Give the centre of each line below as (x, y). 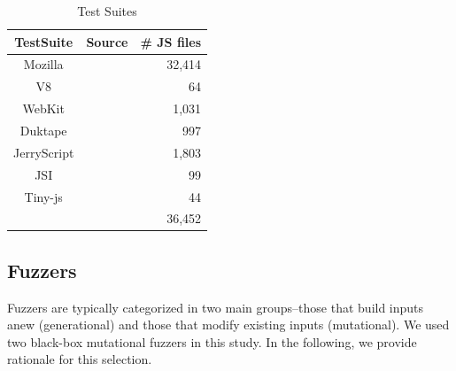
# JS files (171, 41)
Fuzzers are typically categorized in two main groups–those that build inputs (216, 307)
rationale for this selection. (80, 359)
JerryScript (44, 152)
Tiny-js (43, 196)
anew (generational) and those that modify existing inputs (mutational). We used (228, 325)
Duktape (43, 130)
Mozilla (43, 64)
